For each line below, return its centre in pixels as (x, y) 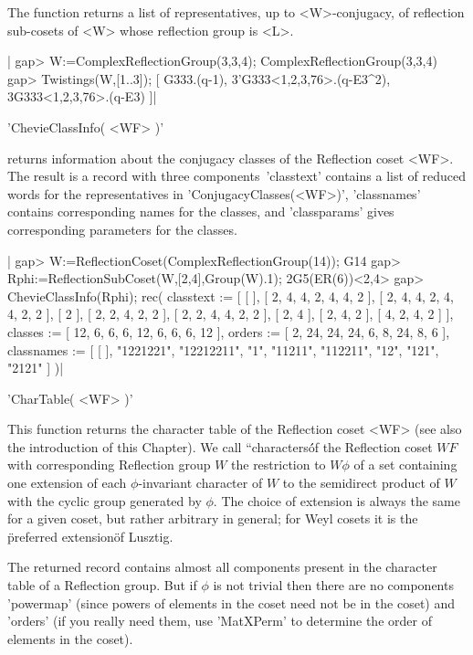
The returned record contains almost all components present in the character (222, 567)
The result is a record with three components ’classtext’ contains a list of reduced (236, 176)
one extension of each (67, 483)
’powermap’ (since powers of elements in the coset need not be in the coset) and (231, 602)
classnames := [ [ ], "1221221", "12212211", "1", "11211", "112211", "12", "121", (223, 349)
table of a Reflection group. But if (102, 585)
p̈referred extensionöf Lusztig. (90, 536)
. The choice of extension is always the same (336, 500)
